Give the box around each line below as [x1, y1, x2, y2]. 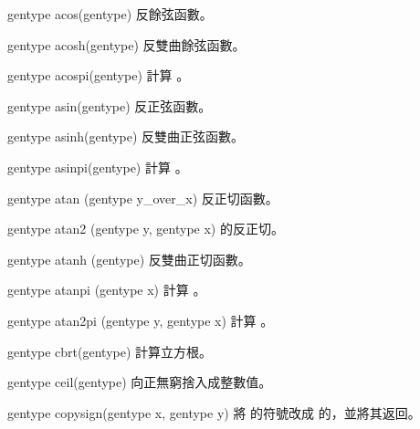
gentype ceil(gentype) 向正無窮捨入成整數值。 [7, 372, 272, 392]
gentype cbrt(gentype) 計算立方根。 [7, 341, 213, 361]
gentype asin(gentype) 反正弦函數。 [7, 96, 212, 115]
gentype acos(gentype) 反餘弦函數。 [7, 5, 213, 23]
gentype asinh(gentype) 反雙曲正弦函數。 [7, 127, 245, 146]
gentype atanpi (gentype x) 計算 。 [7, 280, 206, 299]
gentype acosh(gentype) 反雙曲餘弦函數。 [7, 35, 246, 54]
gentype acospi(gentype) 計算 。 [7, 66, 190, 85]
